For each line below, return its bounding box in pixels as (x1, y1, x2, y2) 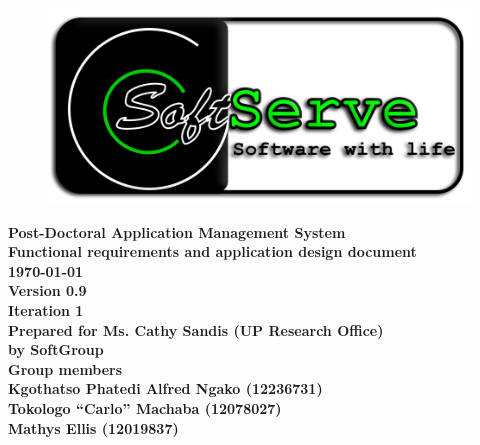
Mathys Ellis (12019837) (8, 417, 179, 438)
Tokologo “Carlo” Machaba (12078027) (8, 397, 282, 418)
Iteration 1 (8, 299, 84, 320)
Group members (8, 358, 123, 379)
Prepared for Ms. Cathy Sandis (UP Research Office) (8, 319, 384, 340)
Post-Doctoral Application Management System (8, 221, 346, 242)
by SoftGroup (8, 339, 104, 360)
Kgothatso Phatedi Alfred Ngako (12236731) (8, 378, 323, 399)
